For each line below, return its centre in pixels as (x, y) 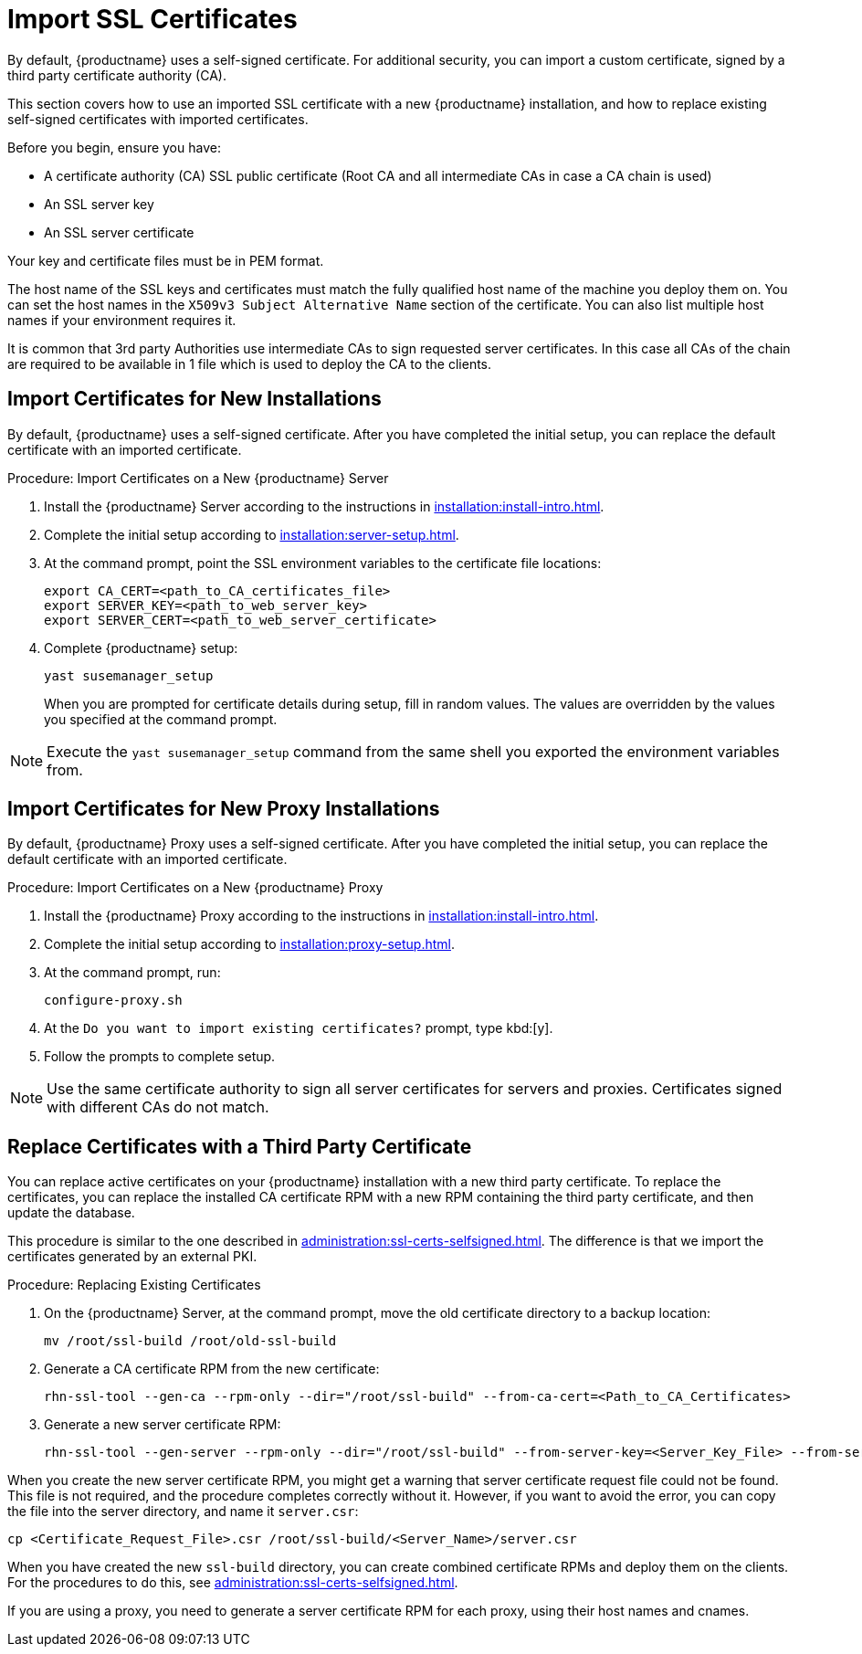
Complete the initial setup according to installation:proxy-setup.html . (250, 944)
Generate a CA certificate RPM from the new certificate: (212, 1369)
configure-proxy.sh (113, 1001)
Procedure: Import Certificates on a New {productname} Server (198, 478)
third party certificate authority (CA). (117, 75)
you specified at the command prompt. (161, 719)
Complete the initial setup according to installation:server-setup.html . (252, 534)
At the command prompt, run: (132, 973)
